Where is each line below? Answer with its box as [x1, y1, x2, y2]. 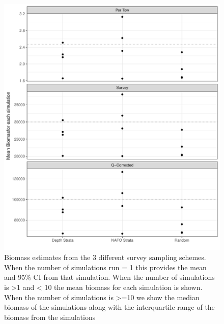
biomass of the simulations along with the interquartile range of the [4, 302, 215, 312]
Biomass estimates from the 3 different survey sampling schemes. [4, 252, 206, 263]
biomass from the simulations [4, 311, 96, 322]
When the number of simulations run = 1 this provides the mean [4, 262, 207, 272]
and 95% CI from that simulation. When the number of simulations [4, 272, 215, 282]
